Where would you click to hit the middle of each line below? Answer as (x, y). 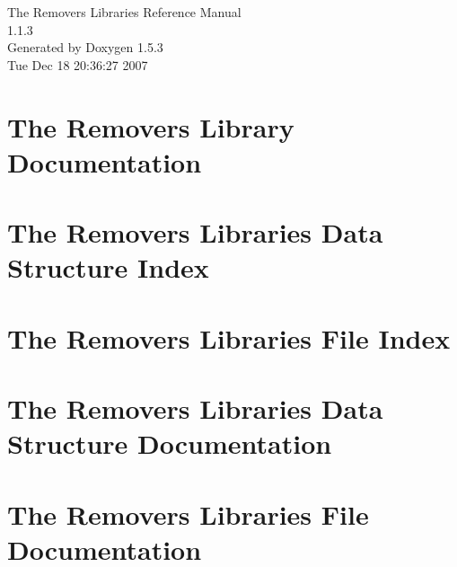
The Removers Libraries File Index (229, 337)
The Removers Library (151, 126)
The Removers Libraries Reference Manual (124, 12)
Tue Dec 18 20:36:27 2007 (78, 64)
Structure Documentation (170, 443)
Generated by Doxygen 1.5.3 (85, 47)
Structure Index (108, 267)
